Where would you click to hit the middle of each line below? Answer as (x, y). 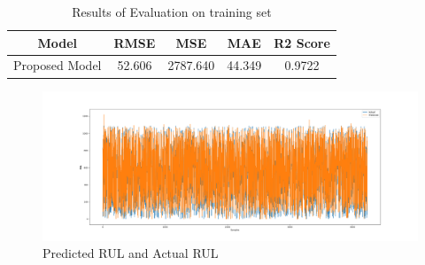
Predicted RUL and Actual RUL (131, 253)
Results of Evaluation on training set (172, 12)
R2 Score (302, 42)
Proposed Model (58, 65)
